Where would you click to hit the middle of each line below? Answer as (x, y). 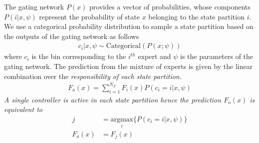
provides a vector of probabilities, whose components (170, 6)
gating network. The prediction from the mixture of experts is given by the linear (129, 66)
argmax (122, 119)
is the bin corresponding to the (79, 56)
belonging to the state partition (196, 16)
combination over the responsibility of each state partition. (93, 76)
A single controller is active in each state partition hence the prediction (113, 99)
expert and (154, 56)
